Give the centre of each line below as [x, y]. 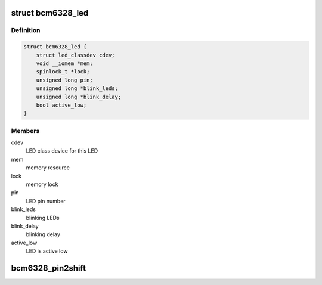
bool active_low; [61, 105]
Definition [26, 30]
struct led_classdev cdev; [76, 55]
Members [25, 131]
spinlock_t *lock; [63, 72]
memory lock [42, 184]
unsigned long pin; [65, 80]
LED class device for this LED [62, 151]
